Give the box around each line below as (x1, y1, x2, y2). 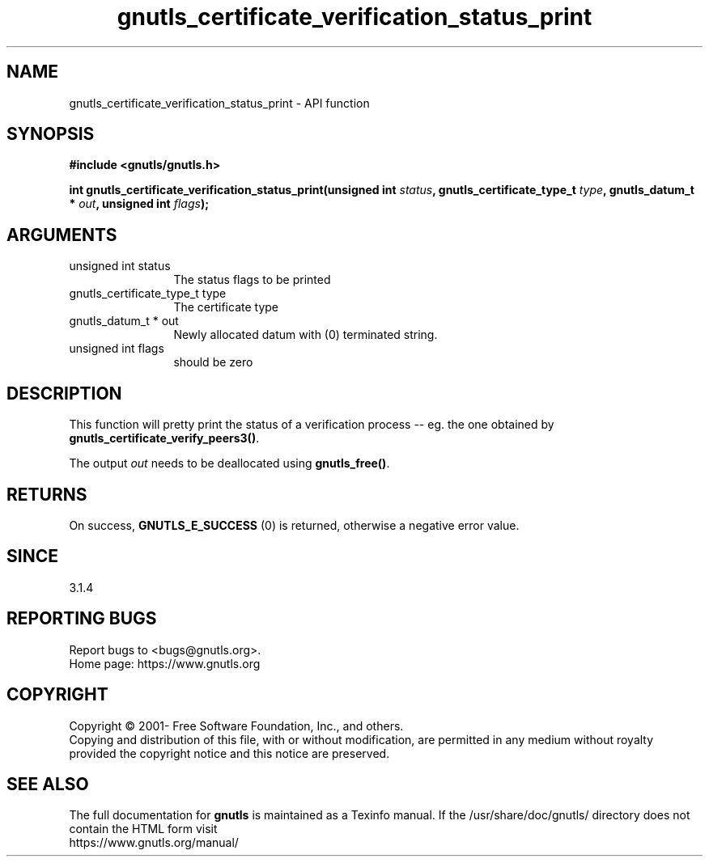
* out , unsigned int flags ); (69, 197, 209, 211)
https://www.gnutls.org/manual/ (69, 836, 239, 850)
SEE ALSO (6, 773, 89, 794)
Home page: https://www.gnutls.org (69, 656, 261, 671)
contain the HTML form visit (69, 822, 218, 836)
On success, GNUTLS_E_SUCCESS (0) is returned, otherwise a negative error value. (69, 518, 520, 532)
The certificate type (173, 300, 278, 315)
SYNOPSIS (6, 124, 95, 145)
